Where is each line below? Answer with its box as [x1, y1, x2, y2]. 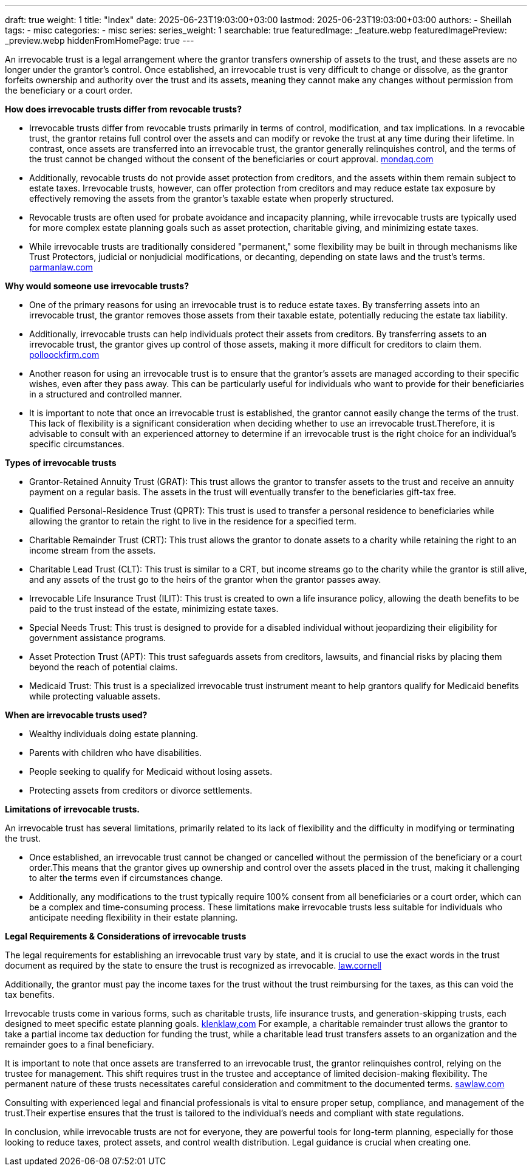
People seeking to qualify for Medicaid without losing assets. [29, 766, 273, 777]
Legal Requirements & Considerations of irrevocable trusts [5, 931, 247, 941]
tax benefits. [5, 989, 55, 1000]
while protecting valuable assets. [29, 691, 160, 701]
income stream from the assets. [29, 545, 156, 555]
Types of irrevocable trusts [5, 458, 117, 468]
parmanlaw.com [29, 262, 93, 272]
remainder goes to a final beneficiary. [5, 1039, 154, 1049]
